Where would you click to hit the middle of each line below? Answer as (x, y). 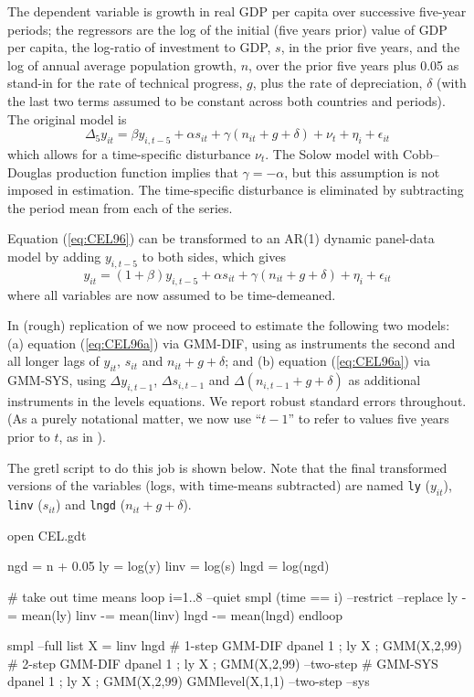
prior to (29, 437)
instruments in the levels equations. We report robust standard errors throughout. (237, 400)
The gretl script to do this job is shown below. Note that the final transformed (227, 467)
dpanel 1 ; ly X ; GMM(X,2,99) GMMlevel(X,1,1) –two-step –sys (189, 681)
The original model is (67, 118)
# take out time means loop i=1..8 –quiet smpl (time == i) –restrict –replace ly (233, 596)
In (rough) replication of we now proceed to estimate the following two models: (229, 325)
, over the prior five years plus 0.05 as (354, 64)
